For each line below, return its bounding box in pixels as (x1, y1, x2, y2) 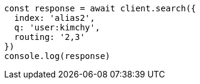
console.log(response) (4, 51, 111, 61)
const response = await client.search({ (4, 4, 196, 13)
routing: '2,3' (14, 32, 85, 42)
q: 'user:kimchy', (14, 23, 101, 32)
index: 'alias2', (14, 13, 95, 23)
